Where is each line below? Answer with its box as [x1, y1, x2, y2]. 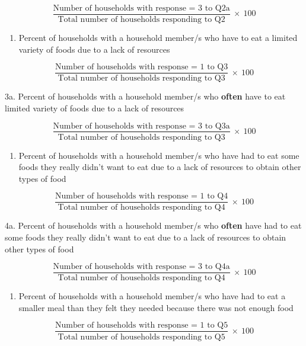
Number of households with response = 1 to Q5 [55, 321, 228, 330]
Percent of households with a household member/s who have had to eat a [18, 290, 286, 302]
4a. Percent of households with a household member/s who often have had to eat [5, 219, 302, 232]
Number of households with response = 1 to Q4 [55, 192, 228, 201]
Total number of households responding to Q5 [58, 332, 225, 341]
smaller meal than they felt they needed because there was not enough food [18, 301, 294, 313]
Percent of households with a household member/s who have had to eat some [18, 149, 299, 161]
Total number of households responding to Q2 [58, 15, 225, 24]
